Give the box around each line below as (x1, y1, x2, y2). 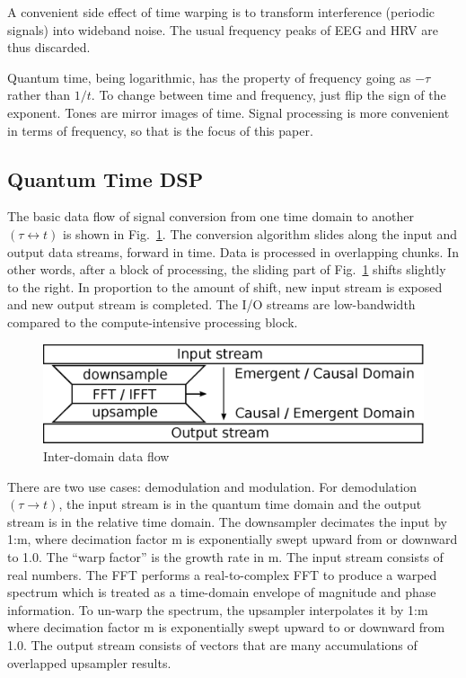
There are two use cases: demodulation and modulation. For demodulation (7, 477, 417, 495)
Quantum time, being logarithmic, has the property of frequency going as (7, 67, 411, 86)
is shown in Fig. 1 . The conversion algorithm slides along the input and (63, 224, 458, 243)
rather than (7, 85, 71, 104)
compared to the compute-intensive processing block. (7, 312, 298, 331)
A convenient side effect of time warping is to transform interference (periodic (7, 3, 435, 21)
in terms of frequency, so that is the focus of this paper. (7, 120, 313, 139)
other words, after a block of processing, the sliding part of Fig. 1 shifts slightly (7, 260, 446, 279)
